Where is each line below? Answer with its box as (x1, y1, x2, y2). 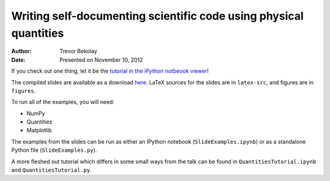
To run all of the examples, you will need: (11, 98, 115, 106)
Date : (11, 56, 26, 64)
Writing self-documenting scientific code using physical (11, 9, 304, 23)
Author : (11, 48, 32, 55)
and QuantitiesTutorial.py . (11, 166, 92, 174)
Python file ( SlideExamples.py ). (11, 147, 97, 154)
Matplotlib (26, 127, 52, 134)
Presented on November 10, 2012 (59, 56, 144, 64)
